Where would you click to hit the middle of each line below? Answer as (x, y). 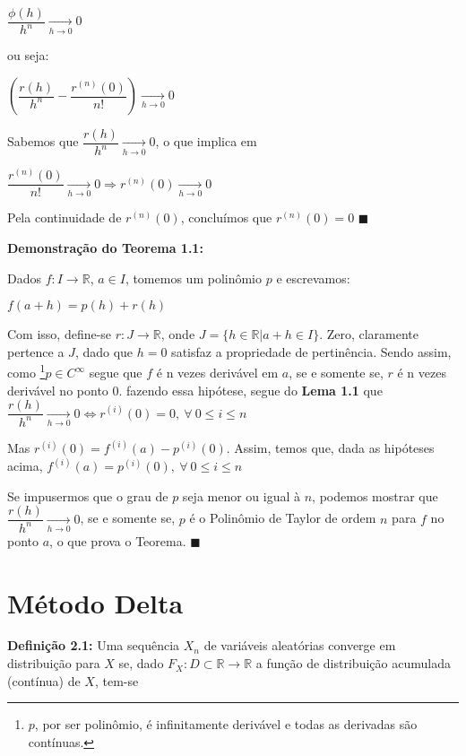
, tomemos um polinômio (193, 278)
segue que (116, 373)
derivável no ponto (58, 390)
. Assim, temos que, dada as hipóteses (330, 448)
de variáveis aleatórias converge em (300, 645)
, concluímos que (226, 217)
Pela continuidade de (65, 217)
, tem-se (116, 680)
